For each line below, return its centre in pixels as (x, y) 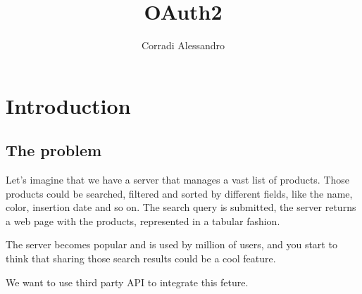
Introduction (68, 105)
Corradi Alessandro (183, 45)
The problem (54, 150)
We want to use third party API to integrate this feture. (127, 282)
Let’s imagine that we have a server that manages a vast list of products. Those (178, 180)
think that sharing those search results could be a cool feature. (141, 258)
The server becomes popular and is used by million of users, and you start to (171, 244)
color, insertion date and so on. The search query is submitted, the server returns (181, 207)
